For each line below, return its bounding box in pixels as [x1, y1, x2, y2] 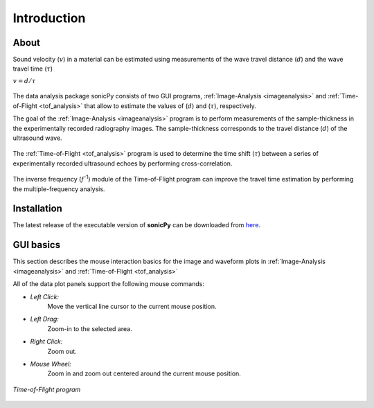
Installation [12, 203, 62, 215]
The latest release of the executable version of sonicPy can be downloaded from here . [12, 221, 261, 229]
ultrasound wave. [12, 134, 62, 142]
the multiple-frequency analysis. [12, 184, 105, 193]
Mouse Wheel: [30, 360, 72, 368]
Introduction [12, 10, 86, 26]
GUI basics [12, 239, 61, 251]
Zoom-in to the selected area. [47, 324, 132, 332]
